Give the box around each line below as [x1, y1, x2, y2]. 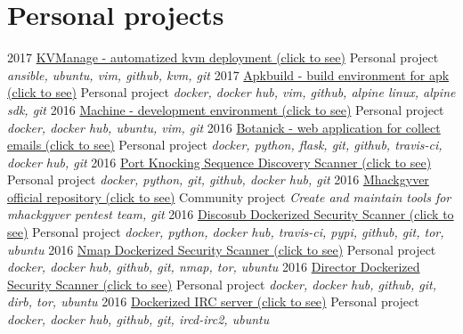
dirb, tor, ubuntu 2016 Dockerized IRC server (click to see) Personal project [7, 292, 419, 311]
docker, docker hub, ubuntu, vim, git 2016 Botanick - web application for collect [7, 118, 441, 136]
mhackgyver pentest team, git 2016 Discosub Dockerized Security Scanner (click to [7, 205, 454, 224]
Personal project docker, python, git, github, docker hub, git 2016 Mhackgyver [7, 170, 429, 189]
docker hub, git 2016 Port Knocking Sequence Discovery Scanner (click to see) [7, 152, 432, 171]
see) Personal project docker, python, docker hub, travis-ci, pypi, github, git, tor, [7, 223, 444, 241]
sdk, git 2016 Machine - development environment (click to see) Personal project [7, 100, 444, 118]
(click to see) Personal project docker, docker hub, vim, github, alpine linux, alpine [7, 83, 456, 102]
